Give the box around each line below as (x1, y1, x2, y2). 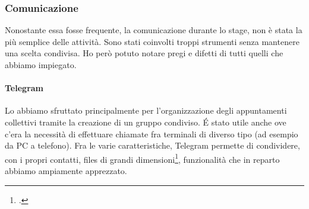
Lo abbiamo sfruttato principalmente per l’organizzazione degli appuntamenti (5, 104, 287, 117)
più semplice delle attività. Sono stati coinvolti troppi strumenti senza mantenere (5, 35, 299, 47)
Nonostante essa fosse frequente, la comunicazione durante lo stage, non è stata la (5, 24, 302, 36)
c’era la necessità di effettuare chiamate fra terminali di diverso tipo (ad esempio (5, 127, 298, 140)
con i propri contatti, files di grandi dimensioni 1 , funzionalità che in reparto (5, 151, 280, 165)
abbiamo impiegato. (5, 59, 77, 70)
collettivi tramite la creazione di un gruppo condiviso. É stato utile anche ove (5, 115, 286, 128)
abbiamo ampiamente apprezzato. (5, 165, 127, 177)
